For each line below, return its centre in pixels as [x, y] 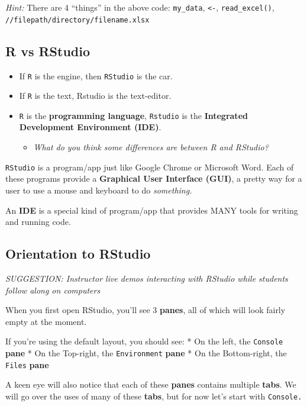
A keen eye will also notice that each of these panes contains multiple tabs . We [151, 384]
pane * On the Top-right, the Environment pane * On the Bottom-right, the [146, 352]
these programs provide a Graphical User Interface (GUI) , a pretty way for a [154, 178]
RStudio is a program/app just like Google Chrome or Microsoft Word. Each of [150, 167]
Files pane [27, 364]
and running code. [38, 222]
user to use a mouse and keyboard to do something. [99, 190]
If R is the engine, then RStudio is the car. [96, 75]
